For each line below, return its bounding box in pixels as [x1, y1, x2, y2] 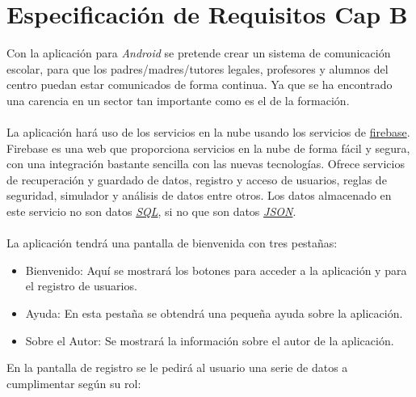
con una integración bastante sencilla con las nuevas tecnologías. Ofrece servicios [6, 155, 405, 172]
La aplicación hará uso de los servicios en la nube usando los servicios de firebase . [6, 124, 410, 141]
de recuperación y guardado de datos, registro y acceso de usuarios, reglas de [6, 171, 387, 188]
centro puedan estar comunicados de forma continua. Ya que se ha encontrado [6, 76, 393, 93]
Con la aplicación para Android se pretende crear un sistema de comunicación [6, 44, 391, 61]
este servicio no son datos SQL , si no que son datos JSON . [6, 203, 296, 220]
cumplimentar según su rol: [6, 374, 141, 391]
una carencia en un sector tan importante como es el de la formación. [6, 91, 350, 108]
